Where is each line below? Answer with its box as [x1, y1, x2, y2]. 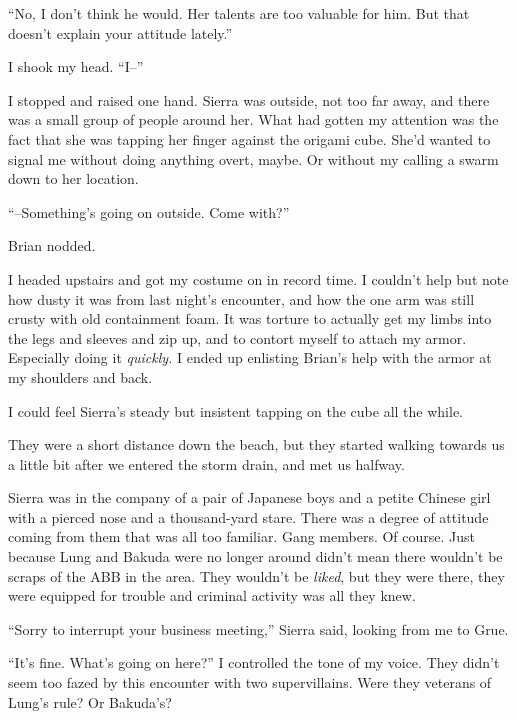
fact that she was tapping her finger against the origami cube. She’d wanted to [8, 128, 491, 149]
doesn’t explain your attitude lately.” [8, 22, 233, 43]
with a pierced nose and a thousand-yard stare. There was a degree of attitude [8, 506, 489, 527]
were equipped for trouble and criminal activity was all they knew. [8, 585, 416, 606]
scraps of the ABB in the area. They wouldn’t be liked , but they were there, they [8, 565, 505, 586]
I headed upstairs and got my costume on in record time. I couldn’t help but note [8, 268, 509, 289]
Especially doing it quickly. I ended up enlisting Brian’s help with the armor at [8, 347, 492, 368]
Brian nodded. [8, 235, 96, 256]
